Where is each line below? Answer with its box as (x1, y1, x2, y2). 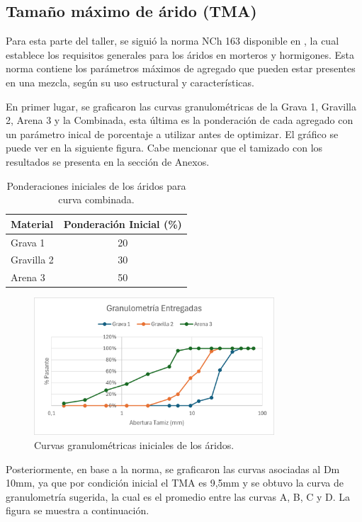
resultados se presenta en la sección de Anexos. (6, 154, 210, 169)
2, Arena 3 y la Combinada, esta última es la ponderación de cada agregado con (6, 113, 353, 127)
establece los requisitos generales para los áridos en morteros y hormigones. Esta (6, 47, 354, 62)
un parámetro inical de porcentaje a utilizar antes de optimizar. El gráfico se (6, 126, 339, 141)
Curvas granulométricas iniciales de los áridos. (34, 438, 234, 453)
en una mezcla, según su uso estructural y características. (6, 74, 254, 89)
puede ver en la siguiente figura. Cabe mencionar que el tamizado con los (6, 140, 323, 155)
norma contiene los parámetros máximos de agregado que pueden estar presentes (6, 61, 356, 76)
